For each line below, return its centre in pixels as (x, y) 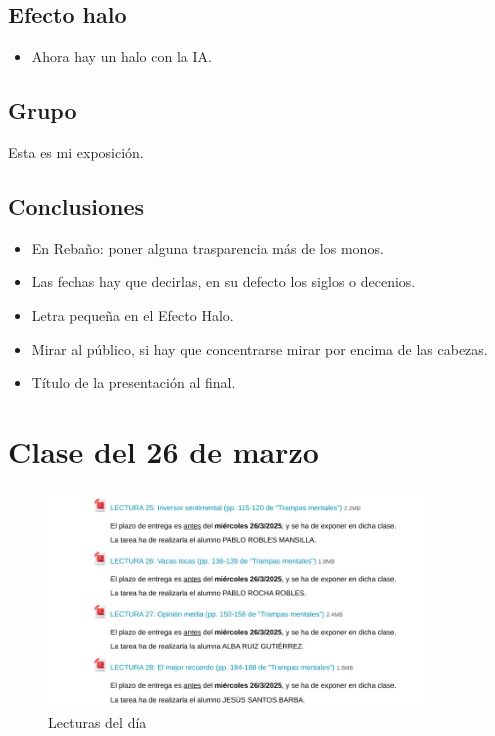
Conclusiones (76, 205)
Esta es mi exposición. (76, 152)
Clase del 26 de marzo (163, 450)
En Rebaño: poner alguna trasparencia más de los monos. (207, 247)
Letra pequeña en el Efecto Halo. (132, 314)
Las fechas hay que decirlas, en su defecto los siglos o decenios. (223, 281)
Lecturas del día (97, 721)
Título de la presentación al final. (133, 382)
